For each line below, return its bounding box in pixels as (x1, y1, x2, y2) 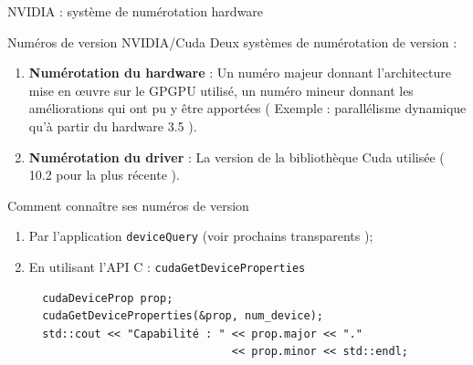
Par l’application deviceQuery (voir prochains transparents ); (28, 226, 373, 245)
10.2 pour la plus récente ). (28, 165, 180, 184)
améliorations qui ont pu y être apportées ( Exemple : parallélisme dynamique (28, 99, 467, 118)
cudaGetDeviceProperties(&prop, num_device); (42, 309, 323, 323)
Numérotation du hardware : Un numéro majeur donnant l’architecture (28, 63, 451, 82)
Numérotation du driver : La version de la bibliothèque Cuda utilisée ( (28, 147, 445, 166)
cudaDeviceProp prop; (42, 291, 173, 305)
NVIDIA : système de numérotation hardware (7, 2, 264, 20)
